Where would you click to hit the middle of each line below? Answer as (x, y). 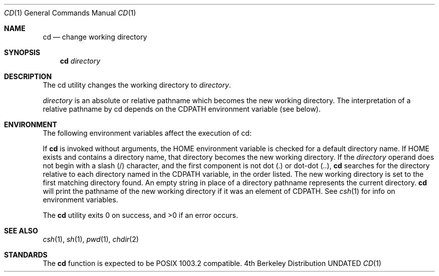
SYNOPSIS (22, 52)
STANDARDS (26, 255)
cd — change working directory (95, 37)
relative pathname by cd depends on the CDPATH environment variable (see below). (182, 109)
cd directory (80, 61)
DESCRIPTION (28, 76)
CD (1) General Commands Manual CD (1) (70, 13)
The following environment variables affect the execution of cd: (147, 133)
